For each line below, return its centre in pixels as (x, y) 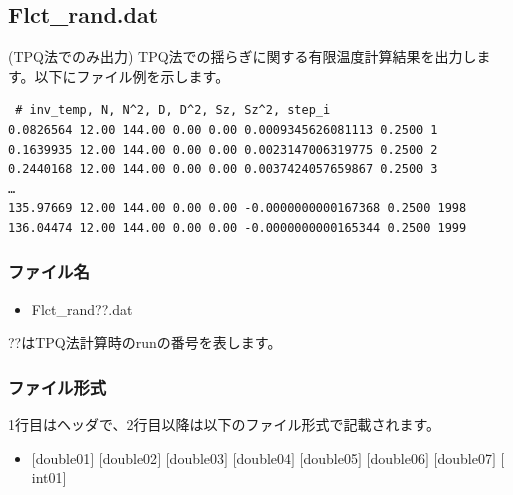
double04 (264, 457)
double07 (464, 457)
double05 (330, 457)
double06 (397, 457)
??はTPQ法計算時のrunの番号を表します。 (145, 342)
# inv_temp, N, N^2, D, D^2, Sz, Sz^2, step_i (173, 110)
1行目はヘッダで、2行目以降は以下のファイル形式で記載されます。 (224, 424)
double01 (63, 457)
